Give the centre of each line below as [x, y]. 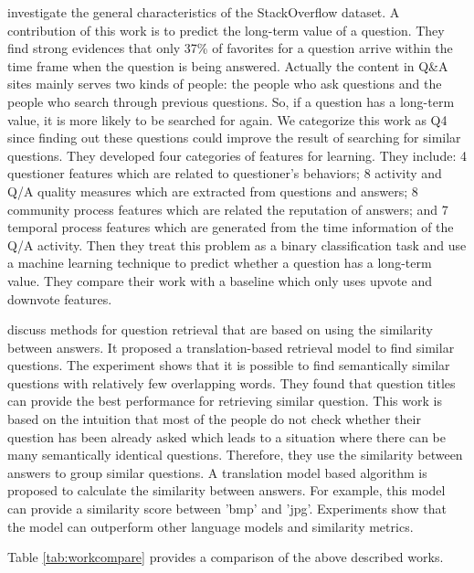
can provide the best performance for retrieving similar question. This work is [225, 401]
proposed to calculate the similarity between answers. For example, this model [226, 490]
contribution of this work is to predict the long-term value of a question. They [226, 30]
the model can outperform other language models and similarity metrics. [211, 526]
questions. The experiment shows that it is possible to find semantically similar [229, 365]
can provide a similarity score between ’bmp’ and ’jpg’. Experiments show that [227, 509]
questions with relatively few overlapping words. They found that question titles [232, 382]
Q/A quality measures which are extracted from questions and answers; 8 [213, 191]
